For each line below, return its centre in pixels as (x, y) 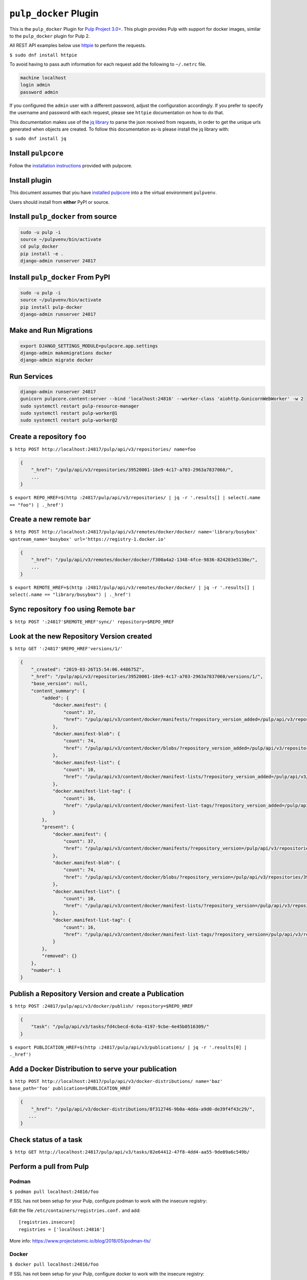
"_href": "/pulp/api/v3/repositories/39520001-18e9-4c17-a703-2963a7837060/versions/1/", (147, 676)
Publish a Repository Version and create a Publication (97, 994)
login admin (35, 85)
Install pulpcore (37, 153)
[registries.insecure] (47, 1222)
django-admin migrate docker (57, 360)
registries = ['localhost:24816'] (62, 1229)
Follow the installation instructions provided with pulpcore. (71, 166)
